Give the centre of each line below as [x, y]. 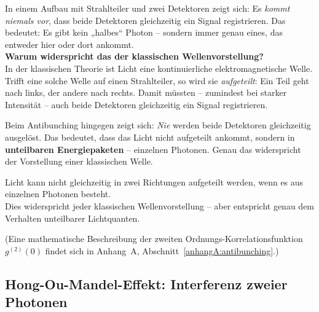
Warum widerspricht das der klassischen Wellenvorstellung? [134, 56]
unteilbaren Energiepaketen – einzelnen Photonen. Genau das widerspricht [153, 149]
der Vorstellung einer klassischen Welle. [79, 161]
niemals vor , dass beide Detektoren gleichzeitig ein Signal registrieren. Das [145, 20]
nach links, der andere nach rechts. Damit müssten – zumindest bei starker [146, 92]
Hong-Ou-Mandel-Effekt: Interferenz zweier [146, 283]
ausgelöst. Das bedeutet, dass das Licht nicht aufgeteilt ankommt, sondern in [150, 137]
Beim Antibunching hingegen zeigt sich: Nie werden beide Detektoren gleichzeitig [158, 125]
